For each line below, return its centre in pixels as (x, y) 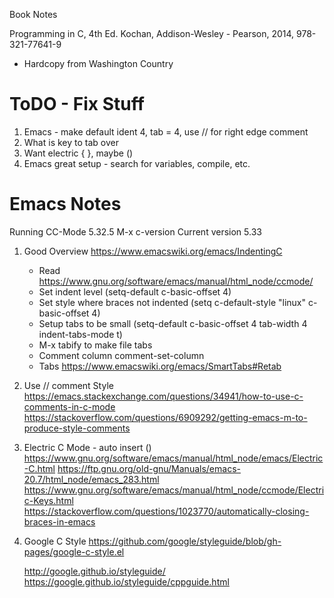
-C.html (39, 468)
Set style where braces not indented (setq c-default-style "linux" (172, 302)
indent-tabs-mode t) (80, 334)
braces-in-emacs (59, 521)
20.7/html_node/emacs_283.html (91, 479)
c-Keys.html (48, 500)
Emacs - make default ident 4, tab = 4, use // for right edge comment (166, 131)
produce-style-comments (77, 428)
